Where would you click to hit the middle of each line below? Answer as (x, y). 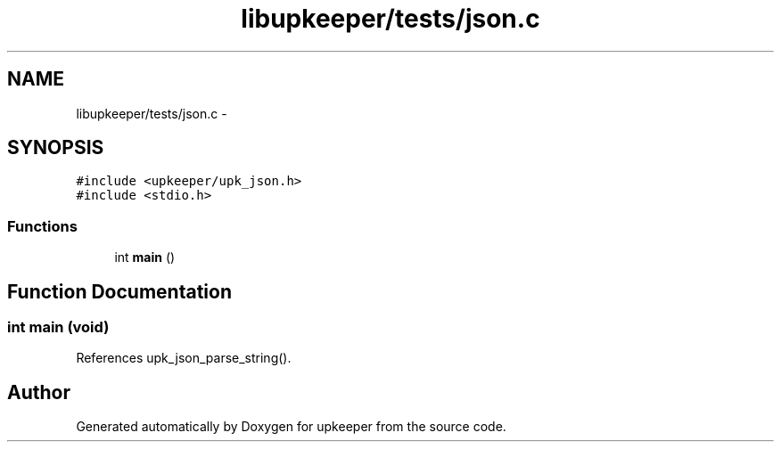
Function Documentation (119, 291)
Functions (42, 226)
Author (39, 392)
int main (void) (58, 327)
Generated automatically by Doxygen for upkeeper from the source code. (291, 427)
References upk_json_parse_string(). (184, 358)
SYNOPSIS (56, 148)
